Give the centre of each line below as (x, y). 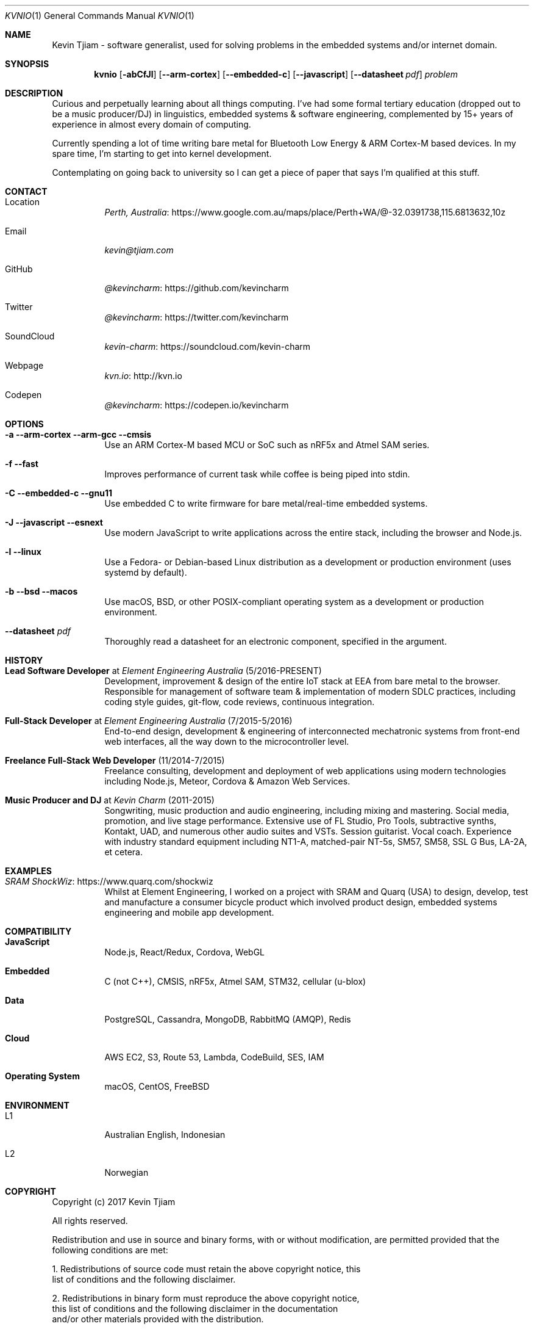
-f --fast (22, 464)
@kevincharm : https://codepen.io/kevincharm (197, 405)
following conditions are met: (110, 1250)
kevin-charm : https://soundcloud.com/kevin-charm (208, 346)
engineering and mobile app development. (189, 912)
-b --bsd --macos (41, 591)
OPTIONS (24, 424)
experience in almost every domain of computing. (151, 124)
